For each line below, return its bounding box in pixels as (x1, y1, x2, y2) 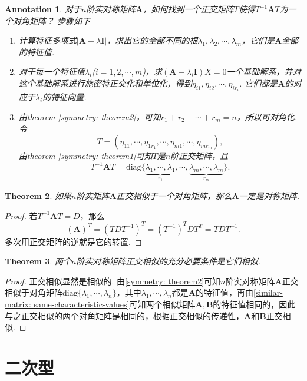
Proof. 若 (5, 209, 38, 221)
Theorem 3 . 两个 (5, 255, 71, 267)
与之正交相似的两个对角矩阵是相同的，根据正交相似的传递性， (5, 309, 244, 322)
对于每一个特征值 (18, 65, 85, 78)
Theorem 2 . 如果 (5, 189, 71, 201)
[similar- (253, 286, 283, 299)
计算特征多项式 (18, 34, 77, 47)
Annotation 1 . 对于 (5, 3, 81, 15)
